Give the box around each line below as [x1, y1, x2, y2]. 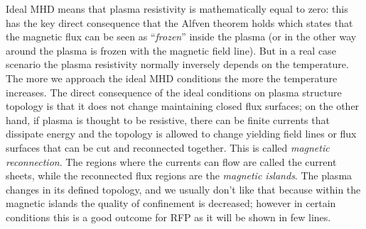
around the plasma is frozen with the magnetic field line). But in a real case [6, 43, 336, 57]
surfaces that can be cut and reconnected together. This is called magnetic [6, 140, 330, 155]
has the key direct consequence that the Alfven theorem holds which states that [6, 15, 353, 30]
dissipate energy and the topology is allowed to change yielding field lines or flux [6, 126, 357, 141]
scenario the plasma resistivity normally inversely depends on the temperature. [6, 57, 349, 72]
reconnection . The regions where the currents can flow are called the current [6, 154, 337, 169]
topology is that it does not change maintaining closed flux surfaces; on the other [6, 99, 360, 113]
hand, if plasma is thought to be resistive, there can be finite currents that [6, 112, 330, 127]
